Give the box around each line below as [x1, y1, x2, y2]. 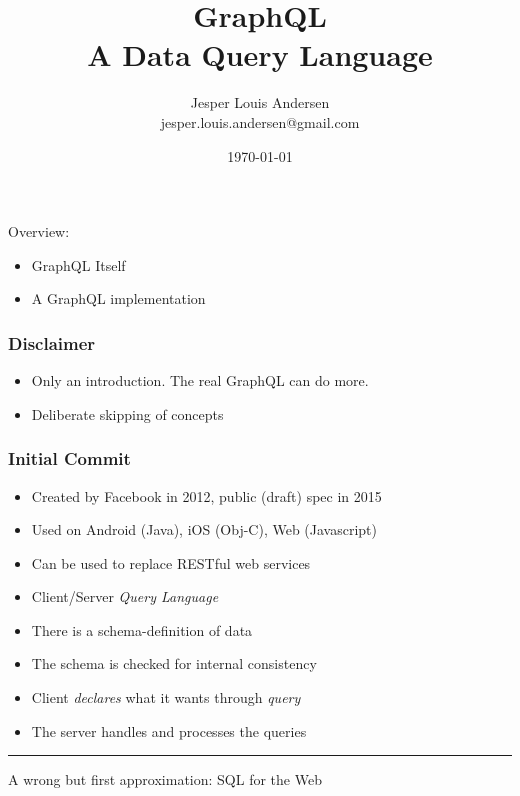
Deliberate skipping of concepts [31, 403, 224, 424]
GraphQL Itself [31, 254, 126, 275]
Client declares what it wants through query [31, 687, 301, 708]
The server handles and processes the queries [31, 720, 307, 741]
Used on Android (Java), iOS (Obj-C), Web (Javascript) [31, 519, 378, 540]
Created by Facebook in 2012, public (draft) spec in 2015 [31, 485, 382, 506]
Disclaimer [8, 330, 96, 355]
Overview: [8, 221, 70, 242]
